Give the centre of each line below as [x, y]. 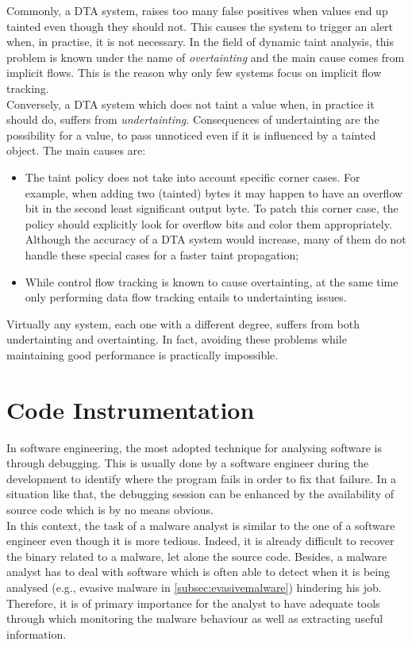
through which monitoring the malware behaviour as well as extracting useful [195, 618]
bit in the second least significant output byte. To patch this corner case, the [212, 208]
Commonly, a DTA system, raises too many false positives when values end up [197, 10]
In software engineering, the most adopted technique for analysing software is [194, 447]
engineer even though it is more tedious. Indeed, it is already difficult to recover [200, 541]
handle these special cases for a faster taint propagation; [162, 254]
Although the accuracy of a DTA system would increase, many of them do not [216, 239]
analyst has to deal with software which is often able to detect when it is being [198, 572]
